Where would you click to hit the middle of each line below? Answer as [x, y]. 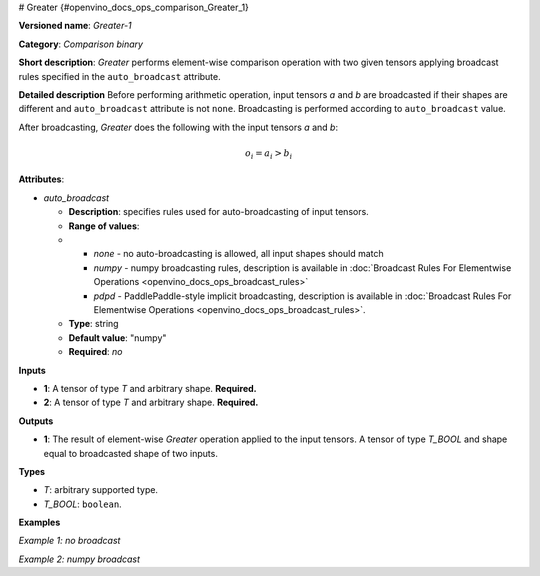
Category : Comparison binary [81, 44]
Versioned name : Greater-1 [75, 26]
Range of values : [104, 226]
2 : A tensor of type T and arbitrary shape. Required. [151, 402]
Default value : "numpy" [117, 337]
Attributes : [41, 179]
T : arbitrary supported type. [101, 490]
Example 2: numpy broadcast [79, 559]
